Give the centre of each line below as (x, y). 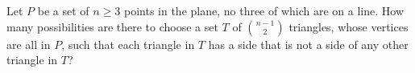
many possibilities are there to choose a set (112, 26)
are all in (29, 44)
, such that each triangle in (128, 44)
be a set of (63, 10)
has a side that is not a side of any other (308, 44)
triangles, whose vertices (349, 26)
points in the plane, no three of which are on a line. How (264, 10)
